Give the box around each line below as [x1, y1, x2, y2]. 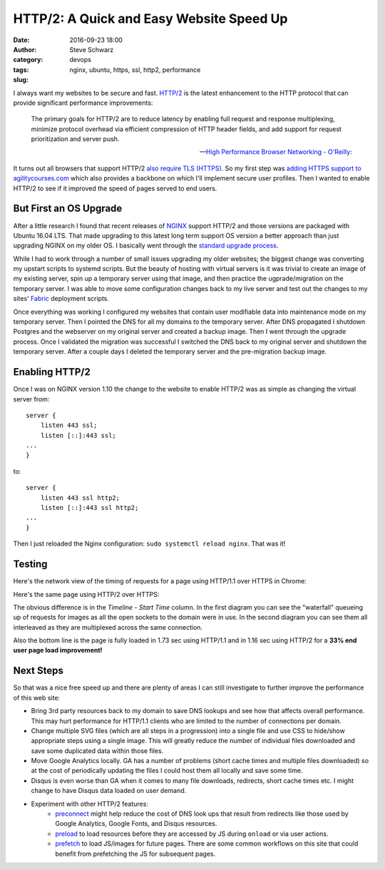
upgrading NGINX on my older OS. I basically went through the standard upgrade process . [13, 241, 279, 250]
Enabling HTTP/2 [13, 366, 91, 378]
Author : [13, 45, 37, 53]
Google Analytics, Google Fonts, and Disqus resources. [55, 819, 217, 828]
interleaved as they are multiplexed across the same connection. [13, 623, 203, 631]
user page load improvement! [13, 646, 103, 655]
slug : [13, 76, 29, 84]
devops [69, 56, 92, 64]
